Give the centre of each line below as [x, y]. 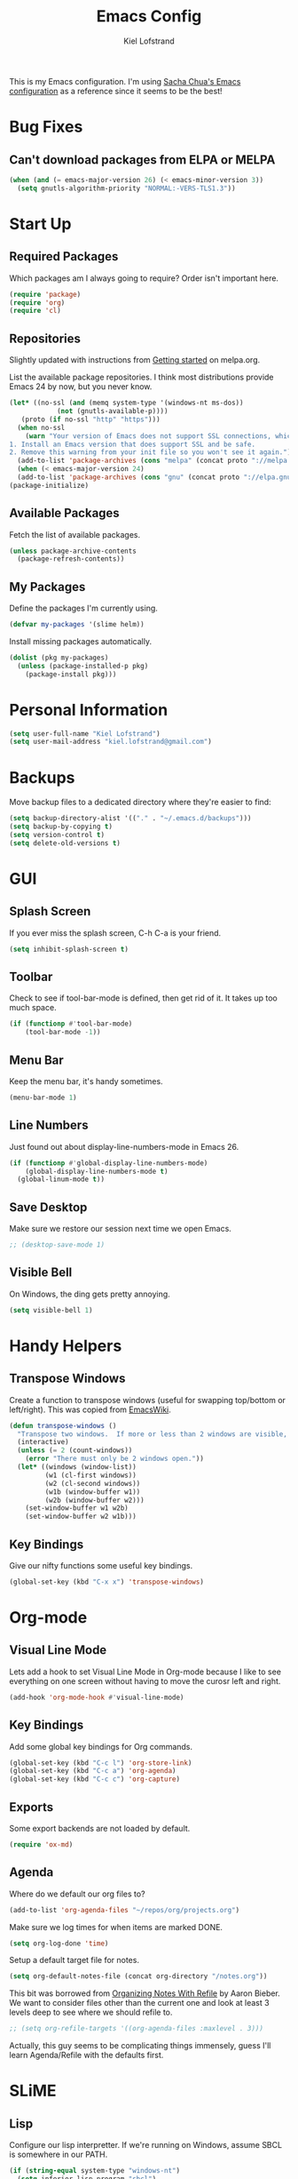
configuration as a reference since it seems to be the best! [116, 91]
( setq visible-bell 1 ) [51, 1310]
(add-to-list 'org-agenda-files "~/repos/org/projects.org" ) [125, 1910]
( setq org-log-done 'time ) [59, 1944]
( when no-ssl [41, 427]
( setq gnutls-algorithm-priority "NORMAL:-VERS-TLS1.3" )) [127, 188]
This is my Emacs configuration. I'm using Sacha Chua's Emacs [125, 81]
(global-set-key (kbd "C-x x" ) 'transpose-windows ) [106, 1582]
